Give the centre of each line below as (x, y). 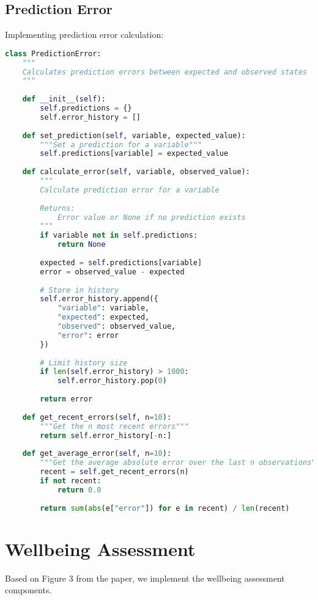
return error (66, 399)
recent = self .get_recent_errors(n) (114, 472)
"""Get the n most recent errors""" (114, 426)
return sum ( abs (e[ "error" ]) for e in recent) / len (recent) (165, 508)
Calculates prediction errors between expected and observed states (165, 72)
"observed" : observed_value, (116, 327)
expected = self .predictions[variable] (121, 262)
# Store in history (79, 290)
